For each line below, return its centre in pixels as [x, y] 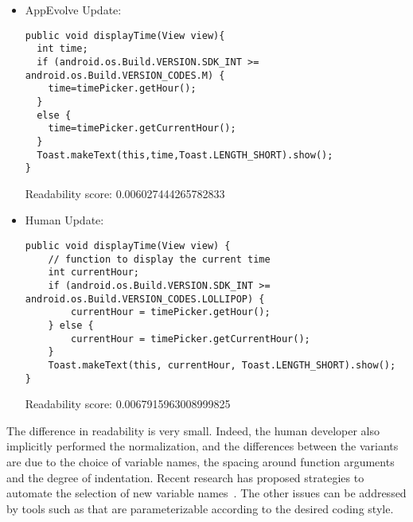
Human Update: [64, 220]
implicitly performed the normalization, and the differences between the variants [203, 446]
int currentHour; [94, 273]
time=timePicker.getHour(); [122, 89]
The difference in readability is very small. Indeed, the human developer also [193, 430]
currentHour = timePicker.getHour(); [171, 312]
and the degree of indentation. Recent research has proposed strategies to [185, 477]
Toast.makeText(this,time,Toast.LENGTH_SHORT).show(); [185, 155]
